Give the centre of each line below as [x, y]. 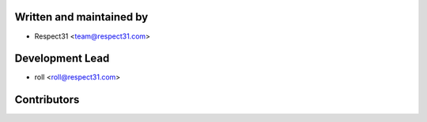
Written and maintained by [81, 17]
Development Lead [62, 59]
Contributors [47, 100]
